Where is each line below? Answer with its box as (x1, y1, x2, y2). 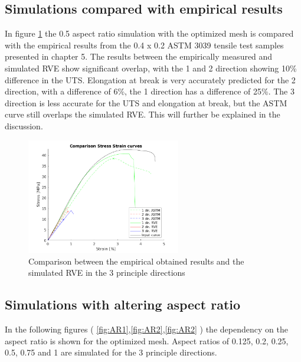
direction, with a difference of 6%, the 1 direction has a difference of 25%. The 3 (5, 85, 295, 97)
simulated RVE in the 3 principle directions (28, 266, 185, 279)
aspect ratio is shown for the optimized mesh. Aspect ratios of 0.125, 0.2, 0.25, (5, 334, 289, 347)
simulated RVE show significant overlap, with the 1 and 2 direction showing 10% (5, 61, 297, 74)
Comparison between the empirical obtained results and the (28, 255, 244, 267)
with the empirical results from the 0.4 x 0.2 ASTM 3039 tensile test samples (5, 38, 284, 51)
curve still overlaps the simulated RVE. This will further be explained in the (5, 108, 280, 120)
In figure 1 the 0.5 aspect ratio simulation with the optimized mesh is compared (5, 27, 294, 40)
